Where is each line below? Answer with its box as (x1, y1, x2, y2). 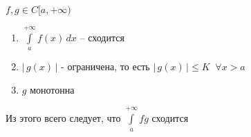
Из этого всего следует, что (6, 111, 121, 125)
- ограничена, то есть (61, 59, 150, 74)
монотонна (30, 82, 75, 96)
